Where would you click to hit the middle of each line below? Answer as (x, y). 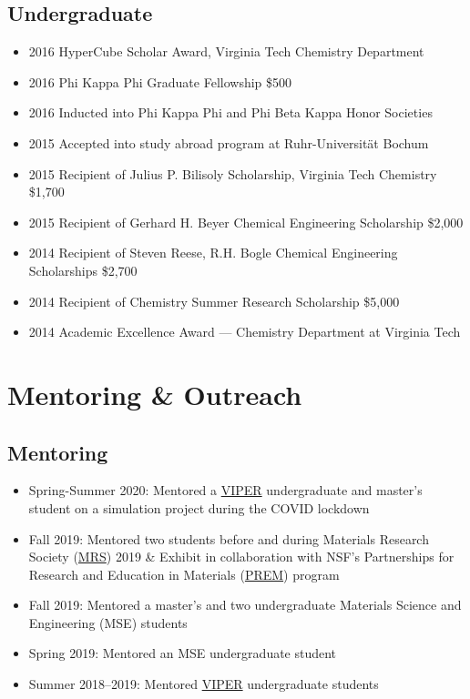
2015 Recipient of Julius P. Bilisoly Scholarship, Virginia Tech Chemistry (233, 173)
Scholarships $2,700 (83, 270)
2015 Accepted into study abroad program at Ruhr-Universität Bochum (229, 142)
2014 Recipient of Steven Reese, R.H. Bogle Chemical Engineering (213, 253)
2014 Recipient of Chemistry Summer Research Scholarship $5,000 (214, 301)
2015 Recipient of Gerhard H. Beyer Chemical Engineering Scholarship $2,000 (246, 222)
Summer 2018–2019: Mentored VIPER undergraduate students (204, 684)
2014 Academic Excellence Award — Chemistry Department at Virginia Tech (245, 332)
